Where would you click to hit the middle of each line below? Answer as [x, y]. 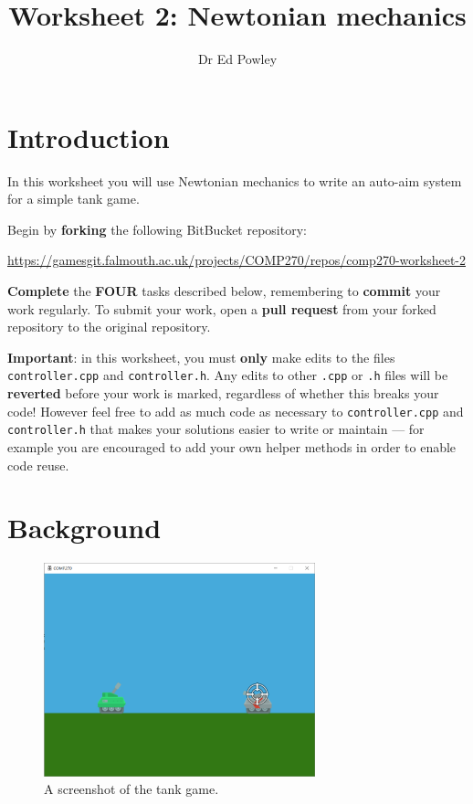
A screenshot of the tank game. [131, 789]
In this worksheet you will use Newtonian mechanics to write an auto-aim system [235, 180]
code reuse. [38, 465]
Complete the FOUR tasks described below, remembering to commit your [224, 291]
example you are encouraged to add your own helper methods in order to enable [232, 446]
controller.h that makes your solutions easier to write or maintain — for [216, 429]
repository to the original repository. [109, 327]
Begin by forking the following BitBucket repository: [157, 229]
